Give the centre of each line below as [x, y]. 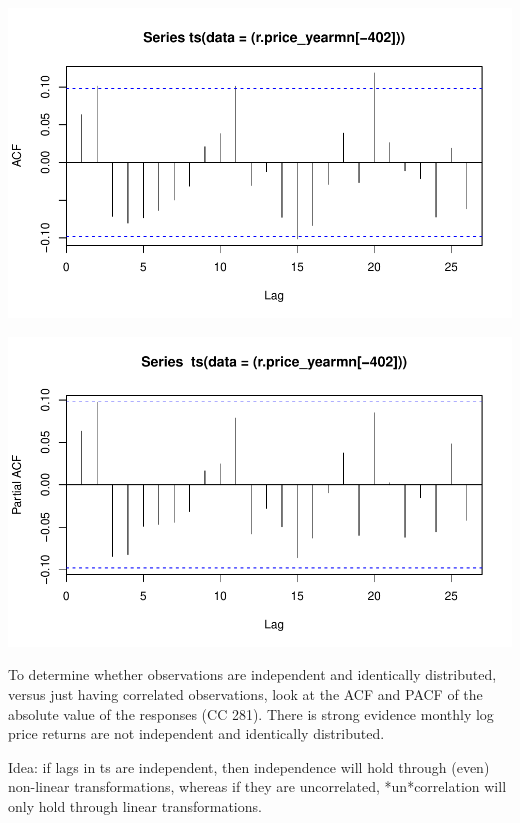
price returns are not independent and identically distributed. [196, 733]
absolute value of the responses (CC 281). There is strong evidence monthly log [251, 713]
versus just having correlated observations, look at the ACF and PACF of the [245, 694]
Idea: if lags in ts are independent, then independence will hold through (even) [249, 766]
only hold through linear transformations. [135, 806]
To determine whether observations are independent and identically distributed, [252, 674]
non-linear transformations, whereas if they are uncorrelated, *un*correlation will [257, 786]
